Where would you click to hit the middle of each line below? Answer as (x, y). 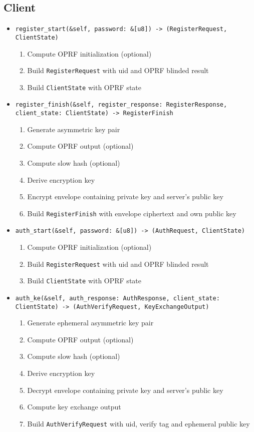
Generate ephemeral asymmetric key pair (90, 323)
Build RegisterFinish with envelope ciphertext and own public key (132, 213)
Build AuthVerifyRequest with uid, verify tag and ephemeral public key (139, 423)
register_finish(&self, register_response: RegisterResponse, (121, 105)
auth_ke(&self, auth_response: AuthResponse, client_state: (117, 298)
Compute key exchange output (74, 407)
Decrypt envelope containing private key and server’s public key (125, 390)
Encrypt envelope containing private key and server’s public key (125, 196)
